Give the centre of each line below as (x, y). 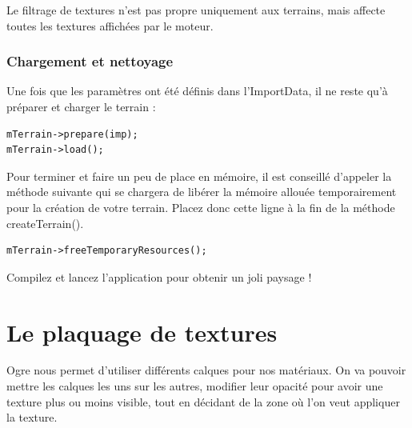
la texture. (32, 417)
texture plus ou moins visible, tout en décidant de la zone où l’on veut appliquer (203, 401)
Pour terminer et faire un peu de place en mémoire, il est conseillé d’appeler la (199, 176)
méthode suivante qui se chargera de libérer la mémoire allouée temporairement (202, 192)
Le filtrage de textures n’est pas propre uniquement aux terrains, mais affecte (196, 10)
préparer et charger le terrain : (81, 106)
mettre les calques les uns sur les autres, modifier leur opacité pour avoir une (195, 386)
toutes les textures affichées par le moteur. (110, 25)
